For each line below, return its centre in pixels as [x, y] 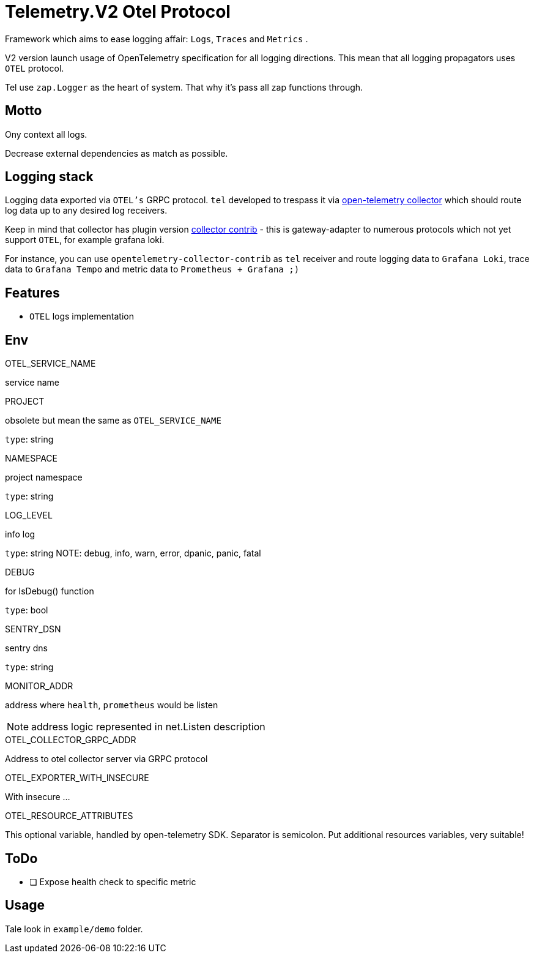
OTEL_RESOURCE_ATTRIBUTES [69, 816]
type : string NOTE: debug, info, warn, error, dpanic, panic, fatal [133, 553]
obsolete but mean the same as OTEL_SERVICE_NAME [113, 421]
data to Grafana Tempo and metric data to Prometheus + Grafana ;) [152, 269]
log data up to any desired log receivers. [86, 211]
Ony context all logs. [46, 134]
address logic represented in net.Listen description [148, 727]
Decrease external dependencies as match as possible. [117, 153]
